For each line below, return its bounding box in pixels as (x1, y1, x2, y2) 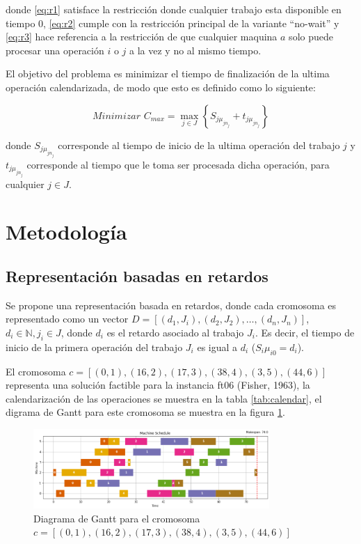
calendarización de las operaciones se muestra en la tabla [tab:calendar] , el (6, 391, 322, 405)
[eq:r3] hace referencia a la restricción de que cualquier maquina (6, 29, 278, 44)
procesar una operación (6, 42, 104, 57)
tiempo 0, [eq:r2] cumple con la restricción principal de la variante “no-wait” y (6, 15, 339, 30)
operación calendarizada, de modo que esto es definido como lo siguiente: (6, 79, 316, 94)
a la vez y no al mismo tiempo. (129, 42, 262, 57)
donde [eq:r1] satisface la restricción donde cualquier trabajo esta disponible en (6, 2, 342, 16)
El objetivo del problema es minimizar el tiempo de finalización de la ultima (6, 66, 330, 81)
